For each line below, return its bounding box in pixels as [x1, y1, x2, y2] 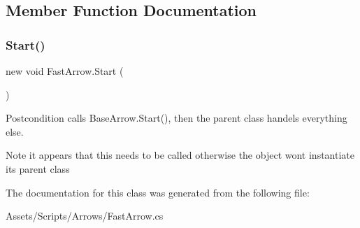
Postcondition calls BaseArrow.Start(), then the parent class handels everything [6, 111, 347, 125]
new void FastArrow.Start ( [6, 64, 124, 78]
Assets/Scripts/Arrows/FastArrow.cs [6, 208, 164, 223]
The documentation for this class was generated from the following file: [6, 185, 310, 199]
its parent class [6, 161, 70, 176]
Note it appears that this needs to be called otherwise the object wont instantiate [6, 148, 354, 162]
